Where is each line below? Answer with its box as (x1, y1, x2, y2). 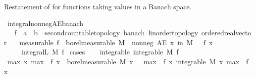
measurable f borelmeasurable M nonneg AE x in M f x (19, 37, 213, 47)
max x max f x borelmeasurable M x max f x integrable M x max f (7, 56, 249, 66)
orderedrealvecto (201, 27, 252, 38)
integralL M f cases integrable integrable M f (21, 47, 179, 57)
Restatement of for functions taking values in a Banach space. (4, 1, 192, 11)
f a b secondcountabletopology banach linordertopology (14, 27, 198, 38)
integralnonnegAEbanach (7, 18, 84, 28)
